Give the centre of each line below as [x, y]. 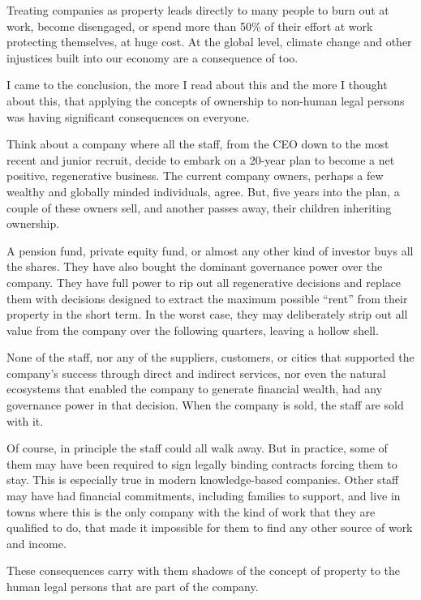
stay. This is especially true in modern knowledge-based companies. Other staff [203, 480]
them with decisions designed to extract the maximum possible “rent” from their [207, 298]
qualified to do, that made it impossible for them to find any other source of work [210, 527]
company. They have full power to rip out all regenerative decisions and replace [204, 282]
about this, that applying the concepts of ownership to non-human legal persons [206, 100]
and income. [37, 543]
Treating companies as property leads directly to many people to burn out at [198, 10]
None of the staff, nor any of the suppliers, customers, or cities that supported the [210, 357]
